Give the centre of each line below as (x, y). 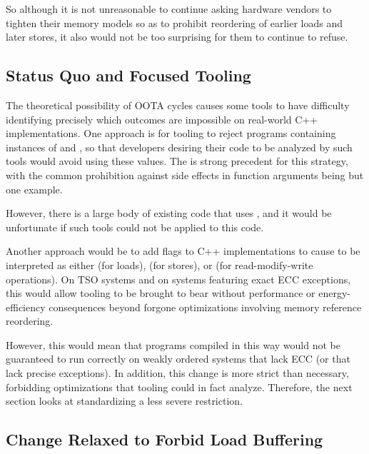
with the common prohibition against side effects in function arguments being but (185, 175)
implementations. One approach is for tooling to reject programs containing (171, 133)
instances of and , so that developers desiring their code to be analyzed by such (179, 147)
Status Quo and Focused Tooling (128, 75)
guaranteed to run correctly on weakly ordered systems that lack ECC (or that (178, 359)
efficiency (26, 307)
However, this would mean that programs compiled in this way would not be (173, 344)
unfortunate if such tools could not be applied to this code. (135, 227)
